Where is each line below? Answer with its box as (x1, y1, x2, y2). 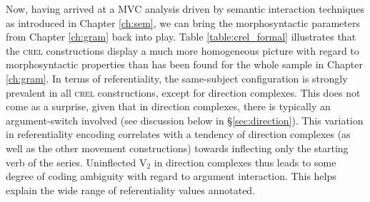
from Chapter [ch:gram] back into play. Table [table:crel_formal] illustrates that (6, 29, 356, 44)
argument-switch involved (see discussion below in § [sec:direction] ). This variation (6, 112, 364, 127)
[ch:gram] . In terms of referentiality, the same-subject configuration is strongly (6, 70, 348, 85)
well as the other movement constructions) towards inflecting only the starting (6, 140, 349, 155)
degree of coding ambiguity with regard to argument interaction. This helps (6, 169, 336, 184)
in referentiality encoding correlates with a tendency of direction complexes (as (6, 127, 351, 142)
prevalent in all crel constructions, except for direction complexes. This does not (6, 85, 361, 100)
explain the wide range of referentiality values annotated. (6, 182, 256, 197)
